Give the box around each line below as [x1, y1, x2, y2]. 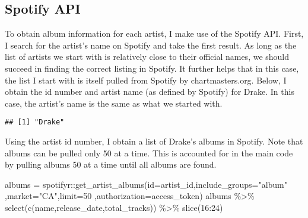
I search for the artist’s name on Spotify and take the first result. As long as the [5, 39, 297, 51]
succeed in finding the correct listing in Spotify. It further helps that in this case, [5, 62, 299, 74]
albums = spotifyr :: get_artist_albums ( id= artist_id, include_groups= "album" [5, 178, 288, 190]
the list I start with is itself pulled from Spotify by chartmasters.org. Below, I [5, 73, 287, 86]
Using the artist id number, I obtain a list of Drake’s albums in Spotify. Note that [5, 135, 303, 148]
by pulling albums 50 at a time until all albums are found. [5, 158, 217, 171]
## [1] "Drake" [5, 118, 65, 127]
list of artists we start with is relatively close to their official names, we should [5, 50, 290, 63]
